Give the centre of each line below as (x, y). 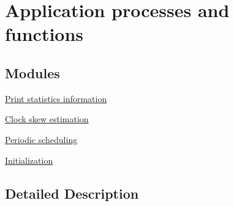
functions (44, 34)
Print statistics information (56, 98)
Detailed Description (72, 193)
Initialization (29, 160)
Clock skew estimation (47, 119)
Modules (32, 72)
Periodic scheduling (41, 139)
